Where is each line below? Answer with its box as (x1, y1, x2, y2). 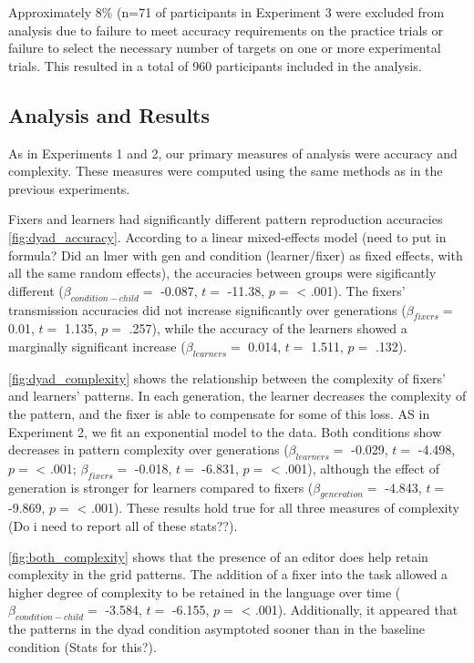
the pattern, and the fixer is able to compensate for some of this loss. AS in (8, 403, 430, 423)
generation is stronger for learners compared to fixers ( (8, 477, 314, 496)
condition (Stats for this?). (8, 637, 157, 656)
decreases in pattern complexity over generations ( (8, 440, 289, 459)
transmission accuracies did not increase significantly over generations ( (8, 300, 407, 319)
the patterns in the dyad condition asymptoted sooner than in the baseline (8, 619, 425, 638)
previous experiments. (8, 178, 130, 198)
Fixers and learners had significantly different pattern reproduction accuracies (8, 209, 443, 229)
